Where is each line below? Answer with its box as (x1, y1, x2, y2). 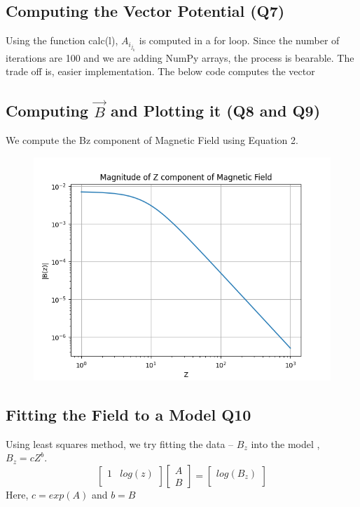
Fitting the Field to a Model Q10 (6, 404, 251, 425)
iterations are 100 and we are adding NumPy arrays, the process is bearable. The (6, 50, 354, 65)
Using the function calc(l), (6, 33, 118, 48)
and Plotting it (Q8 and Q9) (111, 100, 321, 121)
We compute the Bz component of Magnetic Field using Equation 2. (6, 133, 298, 147)
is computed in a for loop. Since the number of (139, 33, 340, 48)
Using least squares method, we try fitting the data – (6, 436, 234, 451)
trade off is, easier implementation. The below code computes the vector (6, 64, 315, 79)
